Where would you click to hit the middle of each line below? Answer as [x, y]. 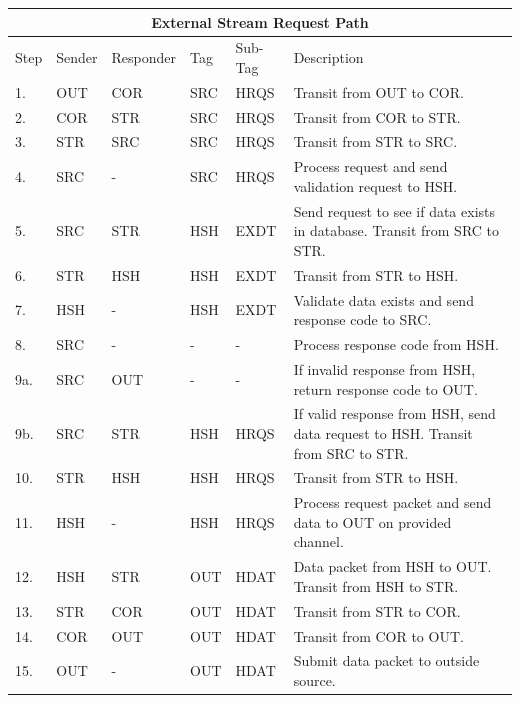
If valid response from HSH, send [394, 413]
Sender [77, 57]
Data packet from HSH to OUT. [392, 566]
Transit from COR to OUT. [378, 635]
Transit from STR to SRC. [375, 141]
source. [314, 679]
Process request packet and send [392, 502]
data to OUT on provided [372, 521]
